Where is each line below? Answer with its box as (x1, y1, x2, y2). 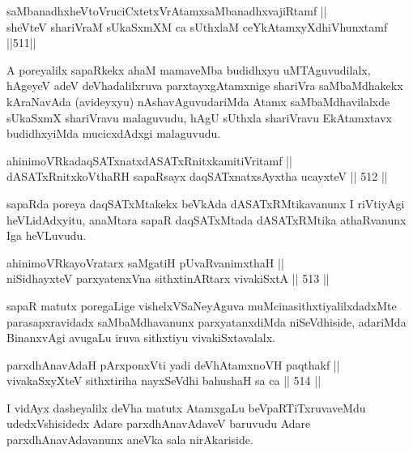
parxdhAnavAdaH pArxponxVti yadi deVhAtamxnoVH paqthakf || (6, 356, 340, 373)
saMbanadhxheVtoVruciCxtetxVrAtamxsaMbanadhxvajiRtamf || (6, 2, 327, 19)
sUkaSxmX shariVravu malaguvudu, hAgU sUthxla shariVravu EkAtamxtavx (6, 109, 392, 126)
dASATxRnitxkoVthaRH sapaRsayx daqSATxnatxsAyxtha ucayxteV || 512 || (6, 168, 388, 185)
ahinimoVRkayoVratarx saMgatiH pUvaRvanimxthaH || (6, 254, 284, 271)
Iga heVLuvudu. (6, 227, 87, 244)
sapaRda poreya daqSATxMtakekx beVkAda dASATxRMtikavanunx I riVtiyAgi (6, 194, 405, 212)
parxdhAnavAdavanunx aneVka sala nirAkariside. (6, 431, 253, 448)
